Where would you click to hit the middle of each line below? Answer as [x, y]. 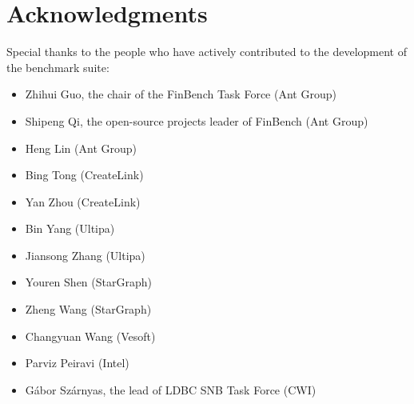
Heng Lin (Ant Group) [81, 148]
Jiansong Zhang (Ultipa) [85, 255]
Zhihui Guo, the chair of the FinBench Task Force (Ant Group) [181, 94]
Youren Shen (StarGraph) [88, 282]
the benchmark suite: [58, 67]
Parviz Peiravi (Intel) [77, 363]
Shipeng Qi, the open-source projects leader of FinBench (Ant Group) [197, 120]
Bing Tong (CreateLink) [84, 175]
